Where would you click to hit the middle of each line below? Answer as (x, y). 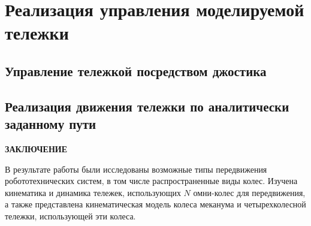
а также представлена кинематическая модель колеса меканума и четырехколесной (155, 204)
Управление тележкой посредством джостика (136, 70)
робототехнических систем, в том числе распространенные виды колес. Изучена (151, 181)
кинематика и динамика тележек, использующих (93, 192)
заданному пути (51, 124)
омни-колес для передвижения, (249, 192)
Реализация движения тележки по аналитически (147, 106)
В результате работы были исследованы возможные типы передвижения (136, 169)
